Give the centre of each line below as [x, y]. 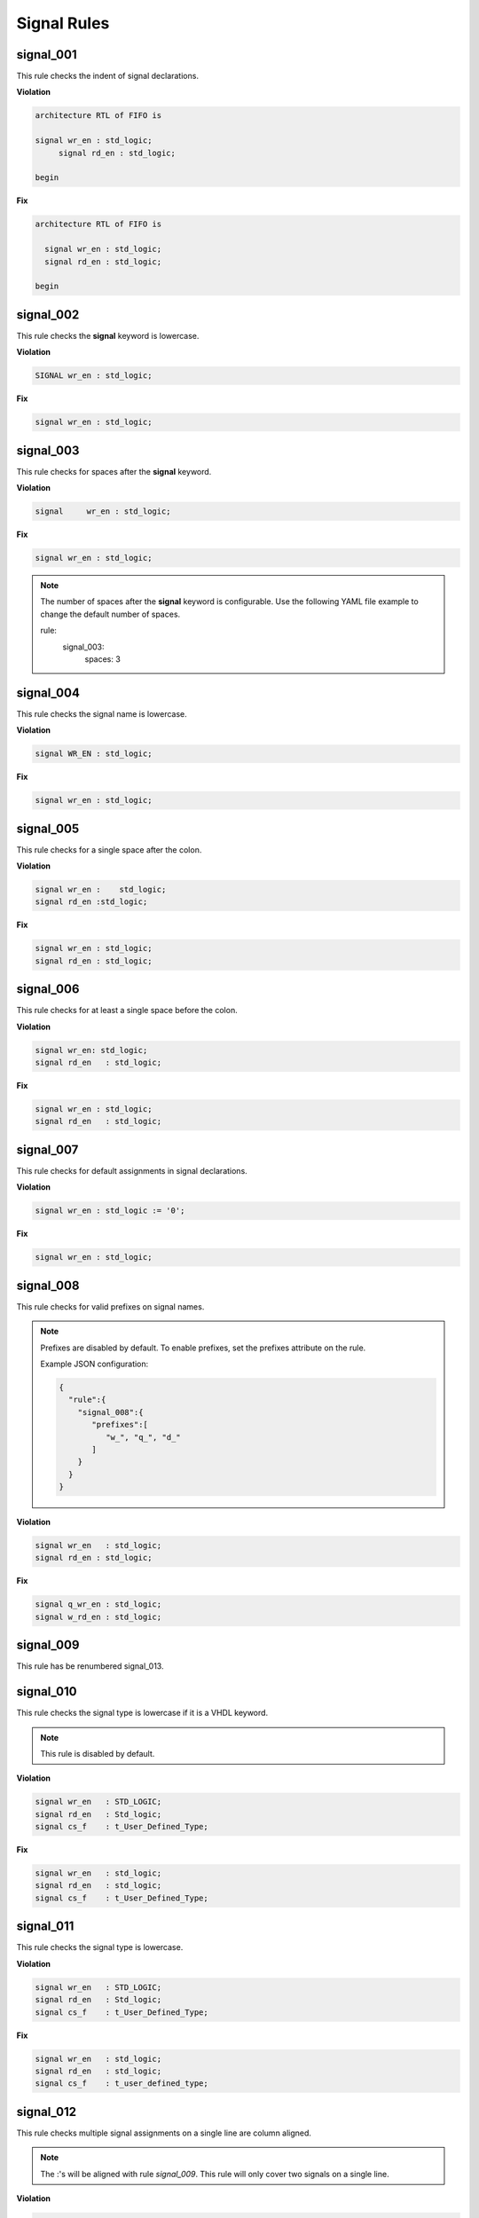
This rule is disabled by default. [98, 1753]
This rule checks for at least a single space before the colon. [127, 1011]
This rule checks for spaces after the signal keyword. [114, 471]
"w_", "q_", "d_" [143, 1437]
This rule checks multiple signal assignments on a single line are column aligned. [164, 2133]
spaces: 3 [103, 659]
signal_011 [45, 1927]
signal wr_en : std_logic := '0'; [110, 1211]
